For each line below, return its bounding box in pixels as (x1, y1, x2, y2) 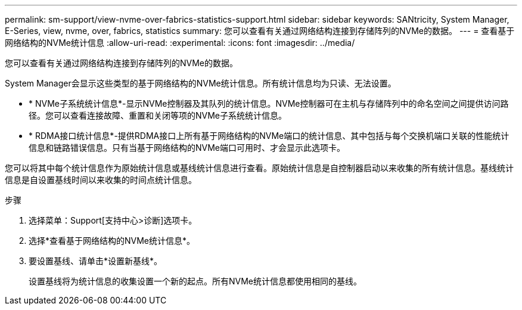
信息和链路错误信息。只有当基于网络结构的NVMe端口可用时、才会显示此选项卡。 (29, 142, 346, 153)
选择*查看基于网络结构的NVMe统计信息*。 (29, 235, 195, 246)
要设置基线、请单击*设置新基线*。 (29, 256, 163, 266)
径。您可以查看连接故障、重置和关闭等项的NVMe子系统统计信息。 (29, 110, 287, 120)
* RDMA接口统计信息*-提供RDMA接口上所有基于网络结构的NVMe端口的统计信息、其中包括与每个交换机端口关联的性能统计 (29, 131, 509, 141)
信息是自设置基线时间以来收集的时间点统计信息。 (5, 175, 197, 185)
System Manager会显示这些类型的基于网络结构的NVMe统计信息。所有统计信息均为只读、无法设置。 (5, 78, 396, 88)
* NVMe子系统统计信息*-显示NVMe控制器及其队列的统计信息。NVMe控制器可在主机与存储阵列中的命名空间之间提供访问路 (29, 98, 509, 108)
